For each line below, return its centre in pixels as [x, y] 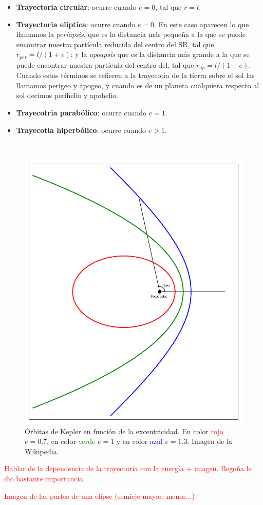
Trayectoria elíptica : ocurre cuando [76, 24]
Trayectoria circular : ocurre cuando [76, 7]
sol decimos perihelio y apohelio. [67, 95]
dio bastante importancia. [45, 478]
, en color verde [71, 441]
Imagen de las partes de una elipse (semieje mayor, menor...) [99, 496]
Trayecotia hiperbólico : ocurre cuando [81, 130]
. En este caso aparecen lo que [202, 24]
